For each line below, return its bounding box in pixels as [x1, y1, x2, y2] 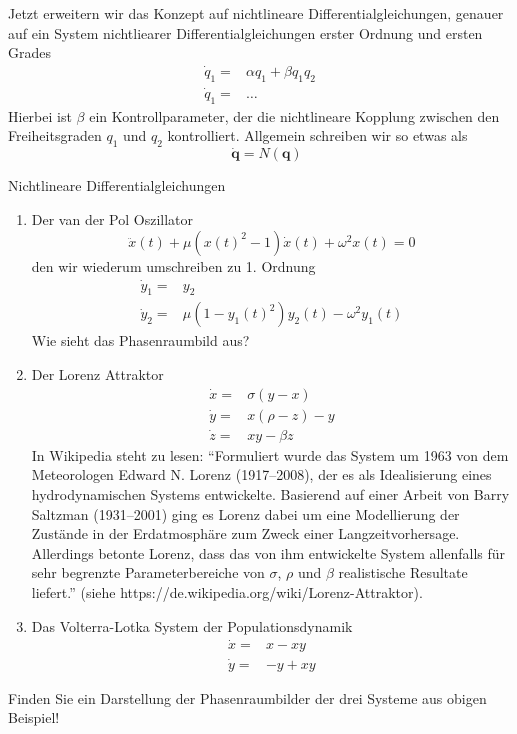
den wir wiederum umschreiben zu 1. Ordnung [31, 255, 316, 276]
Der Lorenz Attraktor [31, 363, 164, 384]
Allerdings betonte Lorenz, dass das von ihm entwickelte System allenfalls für [31, 542, 506, 563]
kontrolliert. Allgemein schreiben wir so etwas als [167, 125, 468, 146]
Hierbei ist [8, 105, 72, 126]
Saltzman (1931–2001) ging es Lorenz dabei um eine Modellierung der [31, 503, 460, 524]
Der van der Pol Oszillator [31, 209, 193, 230]
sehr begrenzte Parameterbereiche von [31, 562, 265, 583]
